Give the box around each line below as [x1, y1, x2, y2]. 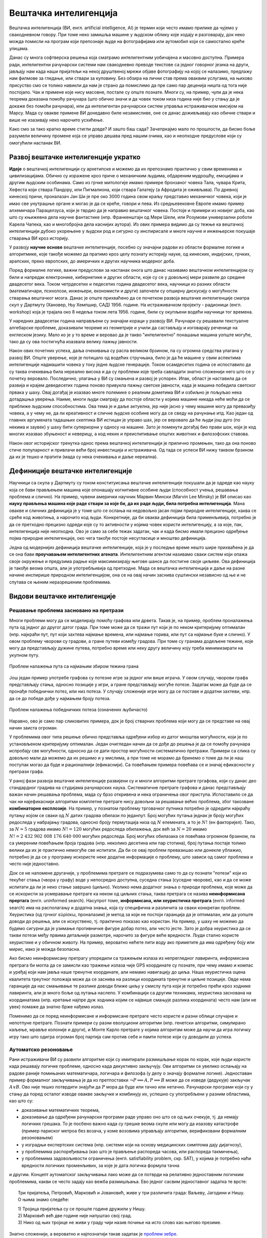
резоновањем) [21, 1135, 53, 1141]
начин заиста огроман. [9, 724, 58, 730]
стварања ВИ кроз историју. [9, 235, 69, 241]
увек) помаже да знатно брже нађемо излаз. [9, 1004, 105, 1010]
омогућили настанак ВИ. [9, 140, 62, 146]
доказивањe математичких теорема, [21, 1107, 100, 1113]
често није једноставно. [9, 861, 60, 867]
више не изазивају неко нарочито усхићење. [9, 117, 104, 123]
